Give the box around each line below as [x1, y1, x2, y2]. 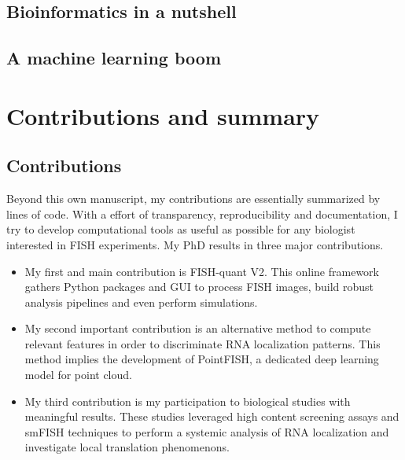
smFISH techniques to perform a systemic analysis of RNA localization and [24, 423, 389, 440]
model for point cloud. [24, 366, 132, 383]
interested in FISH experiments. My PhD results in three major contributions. [6, 236, 384, 252]
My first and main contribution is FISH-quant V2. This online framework [24, 263, 379, 279]
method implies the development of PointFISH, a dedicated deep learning [24, 351, 379, 367]
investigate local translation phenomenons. [24, 439, 230, 455]
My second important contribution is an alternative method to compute [24, 320, 371, 337]
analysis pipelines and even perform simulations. [24, 293, 258, 310]
